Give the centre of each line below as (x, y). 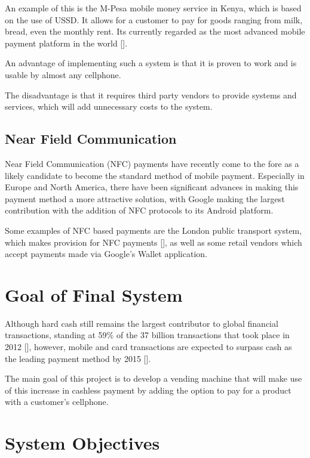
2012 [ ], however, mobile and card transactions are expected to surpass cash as (148, 347)
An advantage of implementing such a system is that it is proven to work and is (151, 63)
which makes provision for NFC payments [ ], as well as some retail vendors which (154, 242)
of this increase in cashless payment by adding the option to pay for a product (148, 390)
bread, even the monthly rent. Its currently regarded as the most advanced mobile (155, 31)
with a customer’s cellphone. (57, 402)
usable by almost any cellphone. (63, 74)
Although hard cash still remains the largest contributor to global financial (142, 323)
